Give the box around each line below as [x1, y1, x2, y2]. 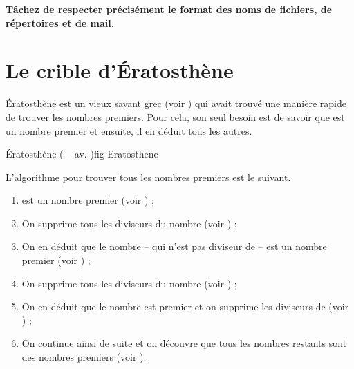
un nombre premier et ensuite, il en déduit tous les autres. [6, 123, 252, 138]
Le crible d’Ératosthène [6, 56, 234, 84]
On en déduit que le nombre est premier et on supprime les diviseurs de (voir [21, 299, 349, 314]
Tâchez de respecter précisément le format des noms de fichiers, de [6, 2, 333, 16]
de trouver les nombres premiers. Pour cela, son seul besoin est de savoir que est [6, 109, 345, 124]
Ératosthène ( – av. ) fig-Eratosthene [6, 146, 158, 161]
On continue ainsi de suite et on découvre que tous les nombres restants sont [21, 336, 347, 350]
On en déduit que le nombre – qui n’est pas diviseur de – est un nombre [21, 239, 327, 254]
